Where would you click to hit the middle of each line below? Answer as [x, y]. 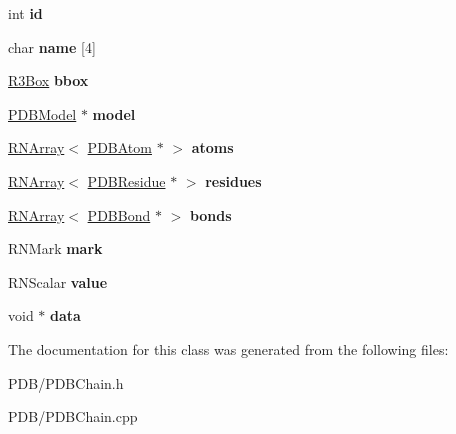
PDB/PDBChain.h [66, 382]
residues [233, 180]
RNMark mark [55, 248]
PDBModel [42, 113]
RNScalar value [58, 281]
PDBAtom [119, 147]
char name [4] [52, 46]
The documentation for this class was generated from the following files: [228, 348]
